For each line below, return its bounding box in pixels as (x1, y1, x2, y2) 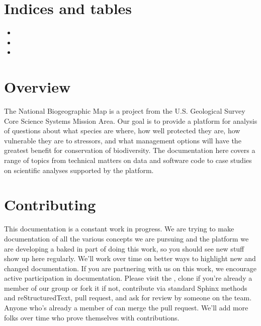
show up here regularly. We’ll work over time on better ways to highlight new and (4, 253, 256, 264)
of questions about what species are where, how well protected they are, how (4, 125, 240, 136)
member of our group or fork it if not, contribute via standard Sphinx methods (4, 282, 247, 293)
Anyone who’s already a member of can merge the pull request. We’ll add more (4, 302, 248, 313)
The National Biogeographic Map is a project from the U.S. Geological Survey (4, 106, 245, 116)
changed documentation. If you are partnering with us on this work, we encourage (4, 263, 257, 273)
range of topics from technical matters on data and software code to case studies (4, 155, 252, 165)
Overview (4, 76, 71, 97)
